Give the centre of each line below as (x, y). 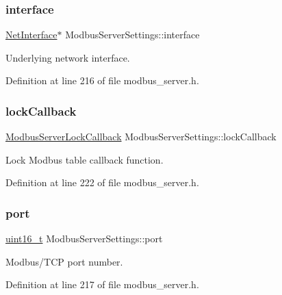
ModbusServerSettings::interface (132, 35)
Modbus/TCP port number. (64, 261)
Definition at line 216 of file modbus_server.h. (102, 80)
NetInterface (31, 35)
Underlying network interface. (68, 57)
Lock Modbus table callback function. (85, 159)
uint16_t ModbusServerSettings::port (84, 239)
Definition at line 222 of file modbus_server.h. (102, 182)
